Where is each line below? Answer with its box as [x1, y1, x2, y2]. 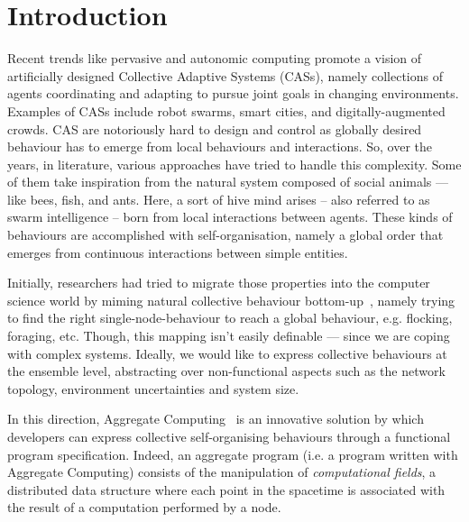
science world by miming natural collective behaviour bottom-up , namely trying [7, 290, 455, 309]
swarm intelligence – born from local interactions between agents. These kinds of [7, 207, 453, 226]
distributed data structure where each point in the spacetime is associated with [7, 480, 446, 499]
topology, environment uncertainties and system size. [7, 379, 299, 398]
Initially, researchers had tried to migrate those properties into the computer [7, 273, 430, 292]
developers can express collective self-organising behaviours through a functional [7, 427, 451, 445]
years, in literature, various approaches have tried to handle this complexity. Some [7, 154, 462, 173]
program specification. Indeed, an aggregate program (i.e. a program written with [7, 444, 458, 463]
